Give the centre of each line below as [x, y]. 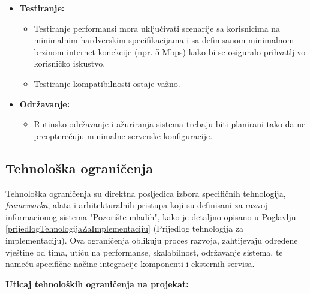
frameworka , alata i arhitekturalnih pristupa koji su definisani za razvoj [137, 205]
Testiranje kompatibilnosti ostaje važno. [107, 83]
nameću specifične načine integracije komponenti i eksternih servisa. [130, 264]
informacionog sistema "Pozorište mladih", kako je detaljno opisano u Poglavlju [151, 216]
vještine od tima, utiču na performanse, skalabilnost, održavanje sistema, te [144, 252]
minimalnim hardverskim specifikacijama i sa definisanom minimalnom [164, 40]
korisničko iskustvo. [70, 63]
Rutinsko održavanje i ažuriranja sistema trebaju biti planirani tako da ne [170, 124]
